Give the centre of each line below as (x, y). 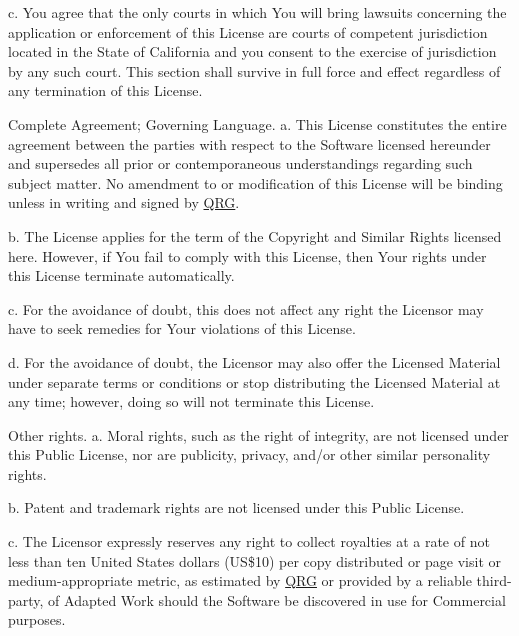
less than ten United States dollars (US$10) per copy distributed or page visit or (255, 560)
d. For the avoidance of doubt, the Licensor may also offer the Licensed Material (254, 361)
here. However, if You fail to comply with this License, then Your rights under (247, 255)
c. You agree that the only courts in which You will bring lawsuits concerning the (257, 12)
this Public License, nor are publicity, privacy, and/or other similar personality (249, 454)
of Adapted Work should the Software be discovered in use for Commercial (277, 599)
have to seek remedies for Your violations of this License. (182, 328)
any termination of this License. (105, 90)
